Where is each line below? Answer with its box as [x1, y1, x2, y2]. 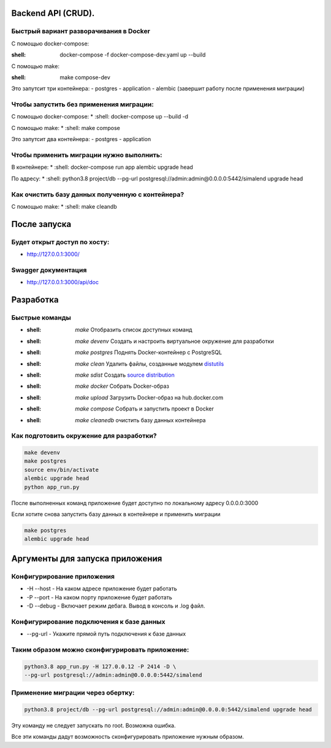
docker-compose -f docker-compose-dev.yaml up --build [59, 51, 206, 58]
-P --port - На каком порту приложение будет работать [26, 593, 173, 601]
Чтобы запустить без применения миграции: [11, 100, 154, 109]
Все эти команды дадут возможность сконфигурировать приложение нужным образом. [11, 733, 245, 741]
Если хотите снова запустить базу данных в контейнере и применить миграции [11, 510, 221, 518]
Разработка [11, 295, 59, 305]
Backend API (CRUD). [11, 8, 95, 18]
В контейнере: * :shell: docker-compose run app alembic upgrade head [11, 163, 193, 171]
